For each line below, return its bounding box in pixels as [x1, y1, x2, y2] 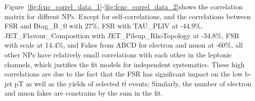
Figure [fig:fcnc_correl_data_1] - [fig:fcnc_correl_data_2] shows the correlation [4, 1, 243, 11]
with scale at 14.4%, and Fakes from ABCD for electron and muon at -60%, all [4, 40, 243, 50]
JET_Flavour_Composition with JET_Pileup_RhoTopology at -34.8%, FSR [4, 30, 239, 40]
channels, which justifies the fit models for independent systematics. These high [4, 59, 245, 69]
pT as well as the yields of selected [14, 78, 119, 88]
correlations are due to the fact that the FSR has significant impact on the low [4, 69, 243, 79]
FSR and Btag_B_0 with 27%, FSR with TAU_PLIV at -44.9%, [4, 21, 203, 31]
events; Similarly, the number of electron [129, 78, 252, 88]
